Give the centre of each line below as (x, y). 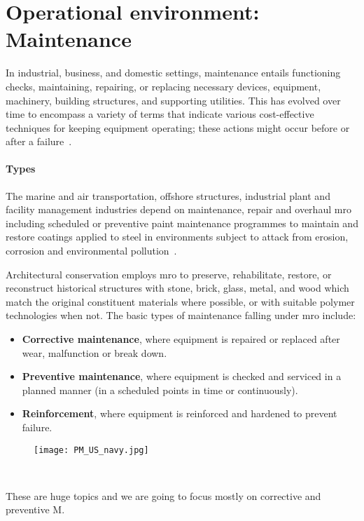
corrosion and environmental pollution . (91, 251)
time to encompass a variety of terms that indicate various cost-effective (160, 114)
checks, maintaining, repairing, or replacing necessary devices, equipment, (163, 86)
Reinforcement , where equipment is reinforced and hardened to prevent (180, 413)
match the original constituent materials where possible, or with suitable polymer (180, 301)
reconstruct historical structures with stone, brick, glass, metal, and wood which (177, 288)
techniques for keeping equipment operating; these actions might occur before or (178, 127)
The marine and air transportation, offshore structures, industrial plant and (168, 195)
